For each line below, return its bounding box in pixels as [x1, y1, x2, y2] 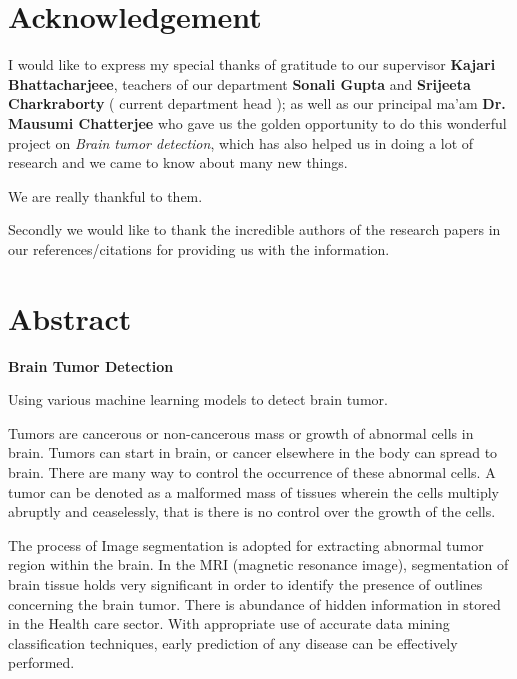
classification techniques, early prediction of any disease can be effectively [8, 632, 458, 653]
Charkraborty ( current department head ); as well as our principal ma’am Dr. [8, 93, 506, 114]
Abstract [8, 297, 132, 338]
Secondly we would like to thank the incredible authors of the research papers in [8, 219, 501, 240]
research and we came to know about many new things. [8, 152, 348, 173]
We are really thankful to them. [8, 185, 203, 206]
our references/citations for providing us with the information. [8, 238, 390, 259]
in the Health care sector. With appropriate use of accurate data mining [8, 613, 450, 634]
